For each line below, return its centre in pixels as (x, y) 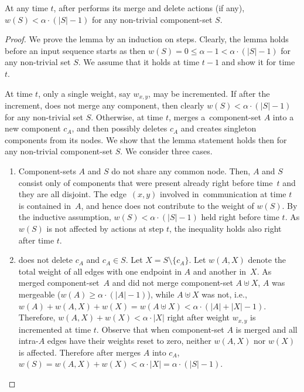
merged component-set (59, 283)
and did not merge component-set (173, 283)
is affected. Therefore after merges (80, 352)
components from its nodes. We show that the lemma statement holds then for (146, 139)
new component (33, 128)
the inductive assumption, (65, 217)
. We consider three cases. (166, 151)
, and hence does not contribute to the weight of (168, 205)
